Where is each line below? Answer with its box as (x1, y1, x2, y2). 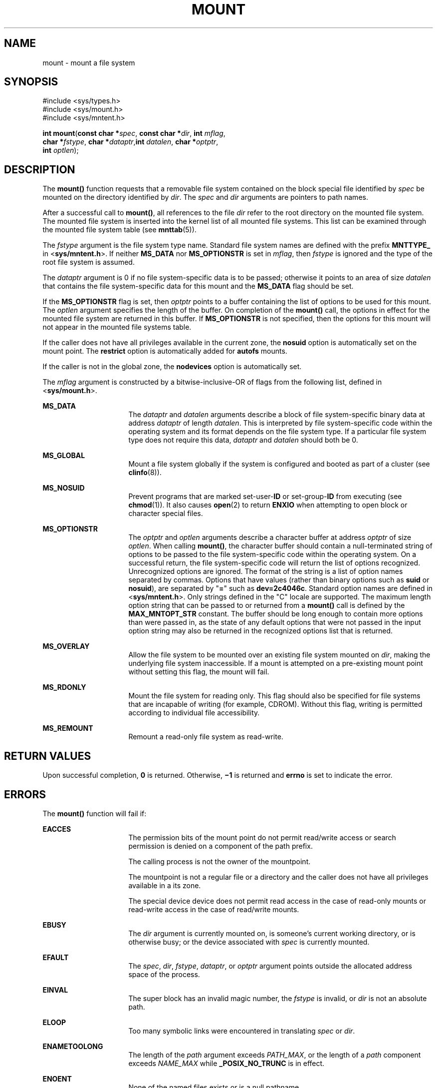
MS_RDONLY (42, 683, 86, 692)
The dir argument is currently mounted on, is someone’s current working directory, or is (128, 929, 416, 938)
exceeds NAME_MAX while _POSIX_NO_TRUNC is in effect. (128, 1059, 325, 1068)
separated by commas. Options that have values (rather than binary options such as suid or (128, 575, 430, 584)
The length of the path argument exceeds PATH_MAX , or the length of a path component (128, 1050, 421, 1059)
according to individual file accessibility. (128, 708, 260, 717)
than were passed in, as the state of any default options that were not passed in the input (128, 618, 421, 627)
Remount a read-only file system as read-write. (128, 732, 283, 741)
